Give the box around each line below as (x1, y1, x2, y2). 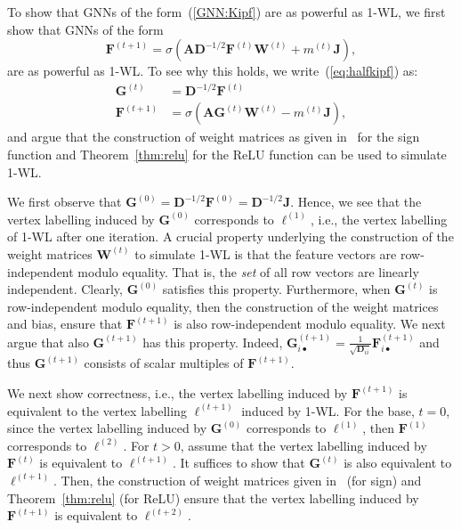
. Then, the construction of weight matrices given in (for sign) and (53, 470, 422, 489)
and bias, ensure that (7, 314, 123, 333)
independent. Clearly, (7, 280, 123, 298)
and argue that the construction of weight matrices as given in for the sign (7, 127, 420, 146)
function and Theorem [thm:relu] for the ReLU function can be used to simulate (7, 144, 447, 163)
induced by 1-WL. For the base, (241, 401, 415, 420)
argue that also (7, 332, 89, 351)
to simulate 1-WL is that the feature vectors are (134, 244, 397, 263)
